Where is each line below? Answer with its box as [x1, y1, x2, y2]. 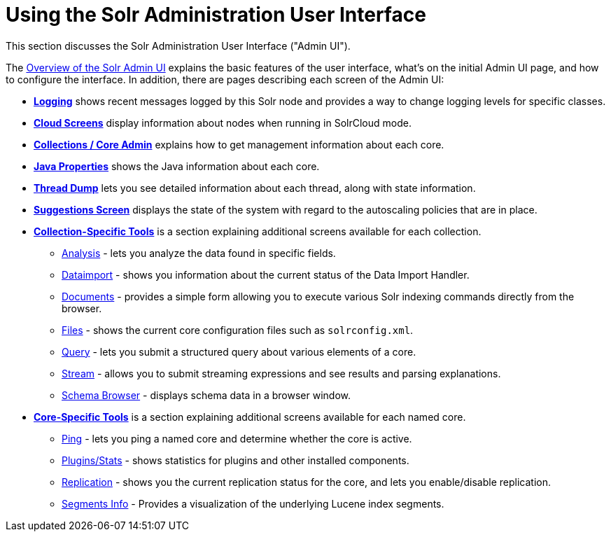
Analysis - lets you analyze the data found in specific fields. [62, 246, 336, 259]
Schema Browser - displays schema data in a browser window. [62, 389, 351, 401]
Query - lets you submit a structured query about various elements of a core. [62, 345, 416, 358]
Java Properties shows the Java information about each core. [34, 160, 320, 172]
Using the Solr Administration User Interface [6, 3, 426, 27]
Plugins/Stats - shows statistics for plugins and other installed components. [62, 454, 409, 466]
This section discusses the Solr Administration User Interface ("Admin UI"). [6, 39, 351, 52]
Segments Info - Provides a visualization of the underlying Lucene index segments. [62, 497, 444, 510]
